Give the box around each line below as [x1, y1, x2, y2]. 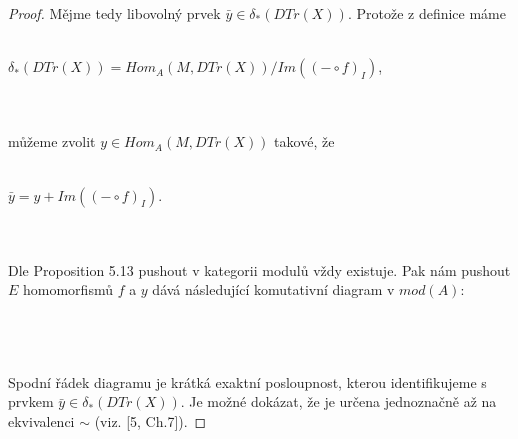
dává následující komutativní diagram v [152, 279, 395, 300]
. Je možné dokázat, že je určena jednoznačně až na [180, 391, 497, 412]
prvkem [8, 391, 54, 412]
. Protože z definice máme [347, 3, 506, 23]
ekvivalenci [8, 410, 75, 431]
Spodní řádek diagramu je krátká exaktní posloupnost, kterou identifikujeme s [8, 371, 487, 392]
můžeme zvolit [8, 131, 96, 152]
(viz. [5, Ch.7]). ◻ [94, 410, 207, 431]
